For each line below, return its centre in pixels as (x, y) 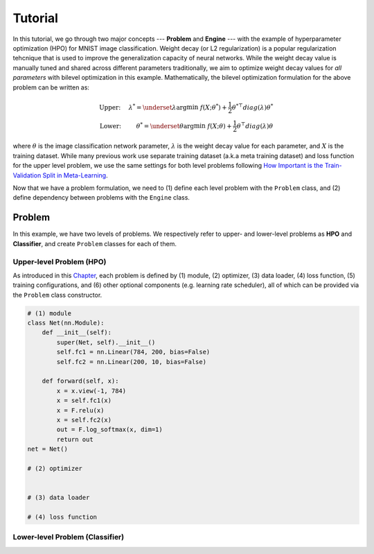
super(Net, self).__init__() (106, 342)
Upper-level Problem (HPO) (60, 261)
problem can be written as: (51, 87)
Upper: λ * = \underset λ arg (143, 106)
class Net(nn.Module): (66, 323)
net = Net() (48, 449)
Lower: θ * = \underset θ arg (147, 125)
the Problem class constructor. (57, 295)
